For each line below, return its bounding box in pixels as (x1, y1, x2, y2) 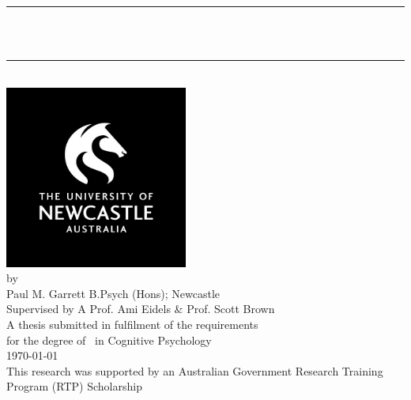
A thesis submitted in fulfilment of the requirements (6, 315, 258, 332)
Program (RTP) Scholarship (6, 378, 142, 394)
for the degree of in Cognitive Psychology (6, 331, 212, 348)
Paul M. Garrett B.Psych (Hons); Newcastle (6, 285, 221, 301)
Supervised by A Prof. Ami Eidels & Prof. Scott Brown (6, 300, 275, 317)
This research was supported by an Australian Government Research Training (6, 362, 383, 379)
